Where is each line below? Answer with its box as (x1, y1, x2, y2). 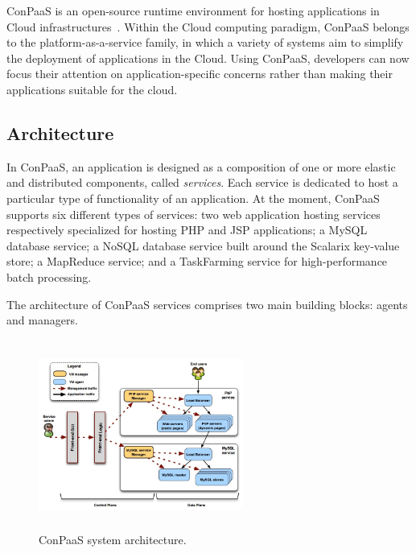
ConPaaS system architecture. (39, 530, 187, 547)
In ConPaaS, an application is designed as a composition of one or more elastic (6, 158, 396, 175)
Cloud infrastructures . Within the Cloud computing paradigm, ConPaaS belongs (6, 18, 410, 35)
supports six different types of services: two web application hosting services (6, 205, 381, 222)
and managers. (6, 312, 78, 328)
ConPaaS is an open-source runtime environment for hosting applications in (6, 2, 380, 19)
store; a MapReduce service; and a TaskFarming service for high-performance (6, 253, 388, 270)
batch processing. (6, 268, 92, 285)
